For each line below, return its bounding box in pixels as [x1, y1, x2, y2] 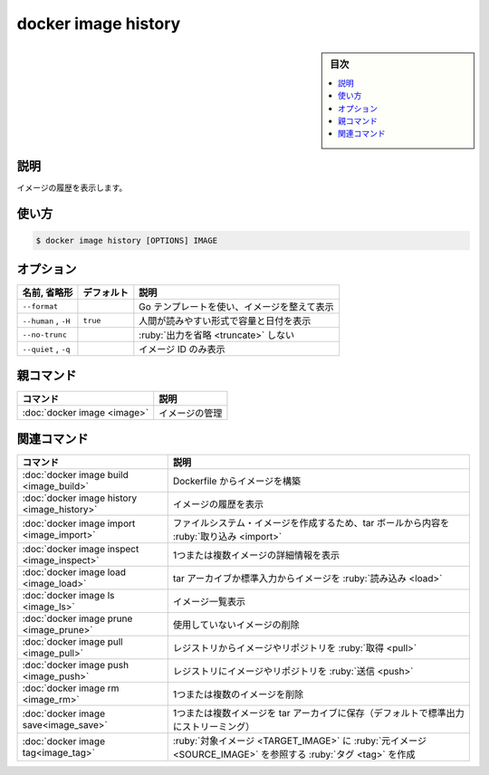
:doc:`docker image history [22, 492, 138, 504]
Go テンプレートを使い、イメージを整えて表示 [139, 301, 334, 313]
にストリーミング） [172, 721, 255, 733]
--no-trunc [22, 330, 68, 340]
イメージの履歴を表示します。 [16, 182, 128, 193]
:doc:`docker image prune [22, 612, 133, 625]
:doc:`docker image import [22, 517, 136, 530]
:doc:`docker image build [22, 469, 129, 482]
